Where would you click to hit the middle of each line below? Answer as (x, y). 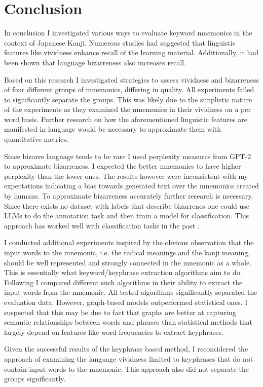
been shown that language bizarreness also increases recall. (95, 62)
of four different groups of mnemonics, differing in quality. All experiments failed (129, 89)
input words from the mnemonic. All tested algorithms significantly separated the (131, 292)
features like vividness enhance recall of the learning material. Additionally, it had (131, 52)
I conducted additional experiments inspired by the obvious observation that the (129, 242)
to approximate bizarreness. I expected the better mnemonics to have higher (123, 166)
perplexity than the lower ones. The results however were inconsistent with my (126, 176)
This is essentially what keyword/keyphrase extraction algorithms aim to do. (123, 272)
